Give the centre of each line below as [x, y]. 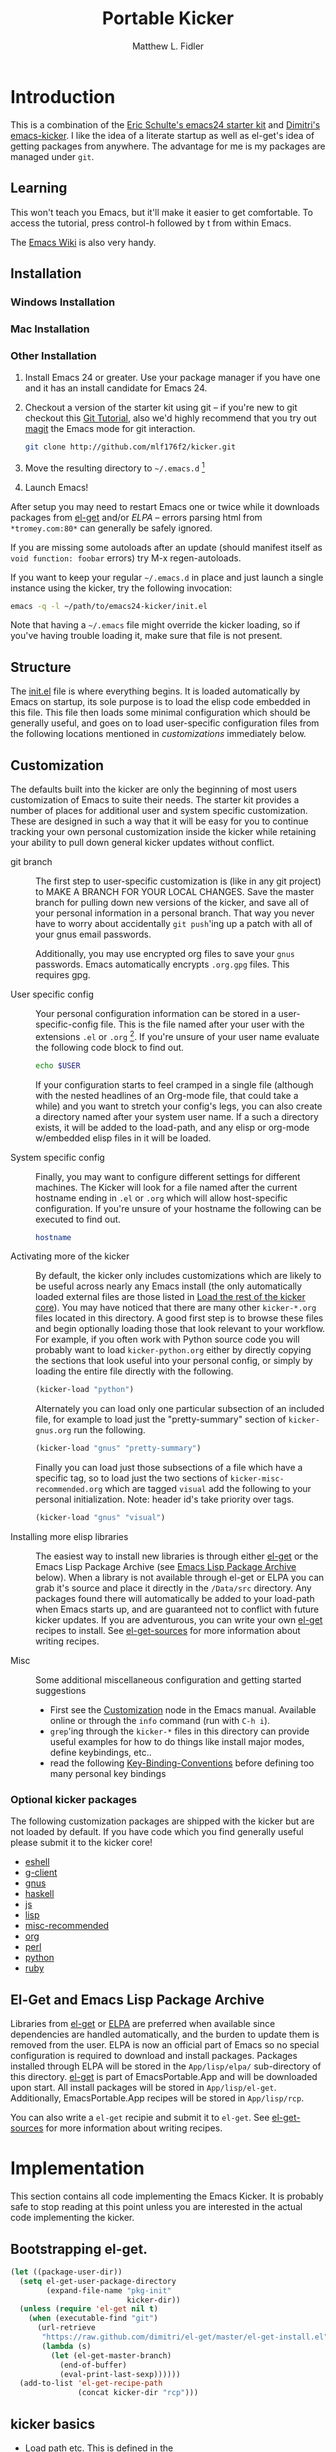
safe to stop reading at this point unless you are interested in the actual [156, 2207]
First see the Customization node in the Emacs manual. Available [183, 1710]
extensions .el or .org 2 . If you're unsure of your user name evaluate [177, 1035]
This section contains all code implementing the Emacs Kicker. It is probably [167, 2196]
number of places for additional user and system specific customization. [159, 811]
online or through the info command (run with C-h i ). [160, 1721]
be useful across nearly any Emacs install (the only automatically [169, 1286]
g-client [41, 1873]
